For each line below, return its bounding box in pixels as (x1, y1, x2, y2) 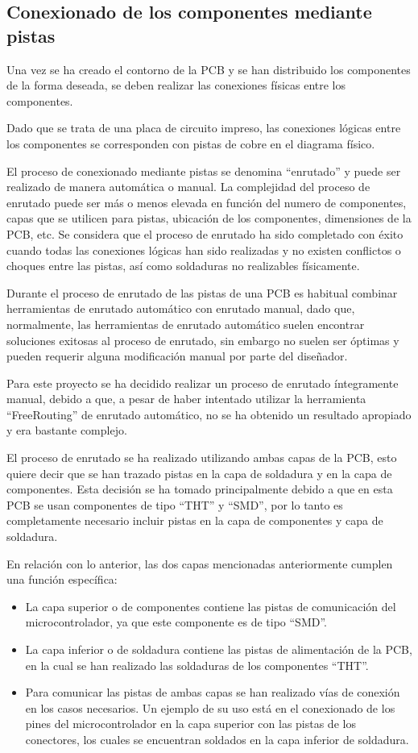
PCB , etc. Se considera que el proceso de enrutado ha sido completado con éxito (6, 225, 404, 242)
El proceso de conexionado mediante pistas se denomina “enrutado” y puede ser (6, 162, 401, 179)
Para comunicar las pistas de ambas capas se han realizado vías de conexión (25, 684, 400, 701)
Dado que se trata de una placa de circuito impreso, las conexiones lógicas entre (6, 119, 401, 136)
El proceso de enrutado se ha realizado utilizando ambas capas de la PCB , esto (6, 449, 397, 466)
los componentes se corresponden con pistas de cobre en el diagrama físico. (6, 135, 375, 152)
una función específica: (6, 571, 118, 588)
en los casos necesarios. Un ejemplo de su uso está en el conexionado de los (25, 699, 395, 716)
